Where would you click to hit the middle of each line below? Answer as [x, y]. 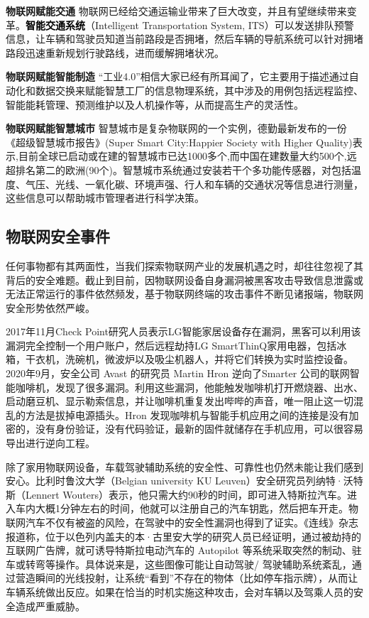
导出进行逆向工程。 [50, 443]
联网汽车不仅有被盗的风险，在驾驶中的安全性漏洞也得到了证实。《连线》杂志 [182, 522]
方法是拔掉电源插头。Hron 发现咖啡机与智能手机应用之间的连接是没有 [187, 414]
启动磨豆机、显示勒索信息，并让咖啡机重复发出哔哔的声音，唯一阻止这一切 [180, 401]
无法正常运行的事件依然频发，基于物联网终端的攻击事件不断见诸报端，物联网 [184, 294]
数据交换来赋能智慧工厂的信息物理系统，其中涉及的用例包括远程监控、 [199, 90]
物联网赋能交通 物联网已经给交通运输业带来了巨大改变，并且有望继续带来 [176, 11]
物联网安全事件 [58, 236]
